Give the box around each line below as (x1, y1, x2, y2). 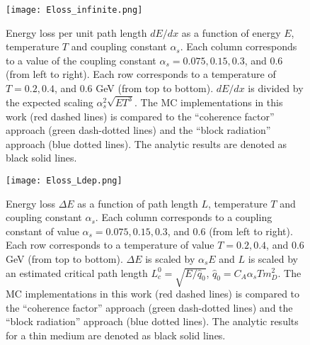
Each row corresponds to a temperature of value (6, 237, 214, 252)
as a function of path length (77, 196, 198, 210)
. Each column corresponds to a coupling (95, 210, 272, 225)
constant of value (6, 223, 79, 238)
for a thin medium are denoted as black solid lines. (6, 328, 226, 343)
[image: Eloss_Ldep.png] (6, 175, 122, 186)
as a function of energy (181, 25, 281, 40)
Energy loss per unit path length (6, 25, 147, 40)
